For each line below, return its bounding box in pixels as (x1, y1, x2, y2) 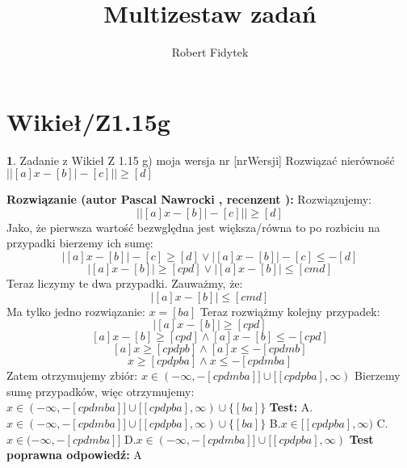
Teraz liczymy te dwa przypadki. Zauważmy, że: (6, 275, 243, 292)
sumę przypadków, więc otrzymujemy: (6, 382, 195, 399)
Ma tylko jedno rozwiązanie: (6, 302, 145, 319)
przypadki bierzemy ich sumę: (6, 234, 153, 251)
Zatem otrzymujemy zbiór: (6, 367, 138, 384)
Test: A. (269, 398, 313, 415)
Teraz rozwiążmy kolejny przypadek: (200, 302, 380, 319)
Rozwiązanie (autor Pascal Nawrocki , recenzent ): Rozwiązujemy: (6, 191, 371, 208)
